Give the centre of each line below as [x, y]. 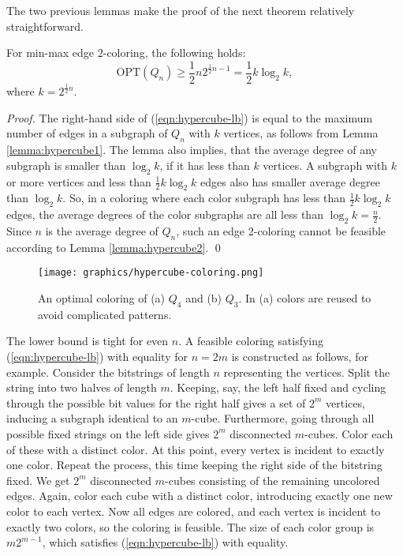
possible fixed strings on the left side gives [108, 433]
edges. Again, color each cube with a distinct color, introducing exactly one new [200, 496]
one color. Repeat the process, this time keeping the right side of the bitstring [194, 465]
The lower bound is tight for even [88, 341]
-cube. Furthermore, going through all [283, 418]
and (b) [204, 298]
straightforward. [45, 26]
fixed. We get [38, 480]
